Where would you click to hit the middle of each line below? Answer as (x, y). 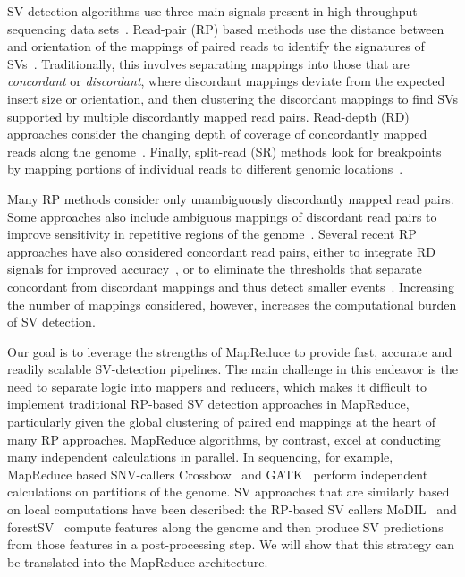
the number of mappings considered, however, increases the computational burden (232, 304)
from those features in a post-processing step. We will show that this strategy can (231, 544)
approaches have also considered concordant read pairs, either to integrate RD (221, 251)
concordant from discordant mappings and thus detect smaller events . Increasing (231, 286)
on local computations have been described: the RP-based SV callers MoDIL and (232, 509)
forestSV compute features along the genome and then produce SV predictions (225, 526)
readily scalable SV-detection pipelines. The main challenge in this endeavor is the (232, 369)
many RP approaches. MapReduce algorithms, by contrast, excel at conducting (224, 439)
